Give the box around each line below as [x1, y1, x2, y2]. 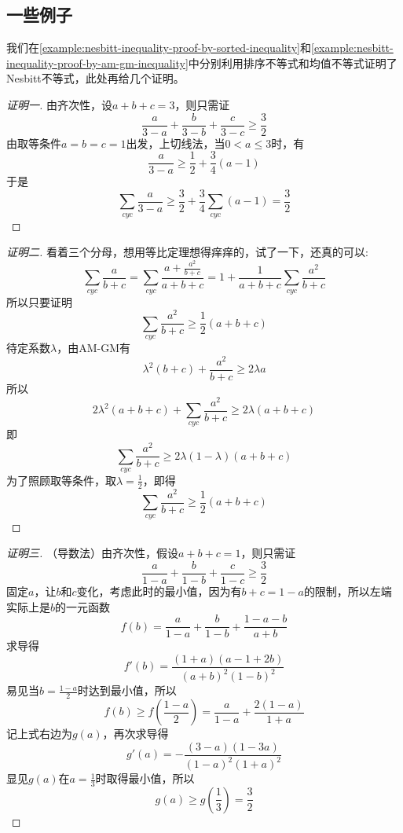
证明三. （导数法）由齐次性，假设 [6, 545, 178, 561]
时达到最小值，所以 [77, 682, 177, 699]
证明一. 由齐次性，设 [6, 96, 112, 112]
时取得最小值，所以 [95, 770, 195, 787]
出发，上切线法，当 [126, 134, 225, 151]
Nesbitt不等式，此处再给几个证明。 [6, 70, 185, 86]
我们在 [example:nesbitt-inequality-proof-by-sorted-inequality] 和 [6, 39, 312, 56]
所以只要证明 [6, 293, 72, 310]
